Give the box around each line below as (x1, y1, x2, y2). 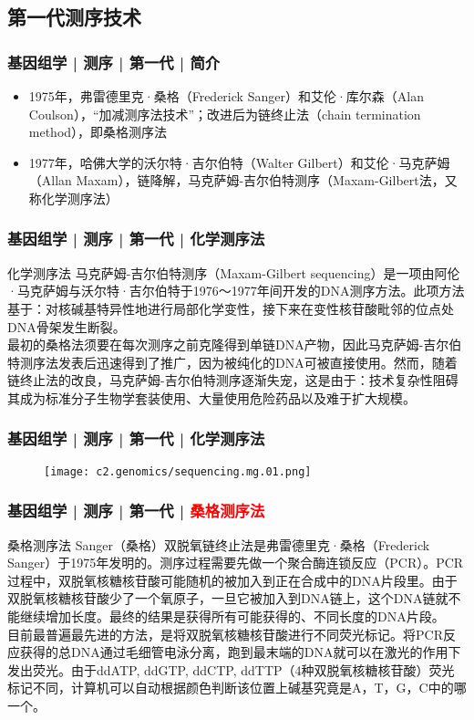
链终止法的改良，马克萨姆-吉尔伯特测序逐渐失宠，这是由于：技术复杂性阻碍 (7, 370, 459, 390)
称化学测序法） (28, 188, 118, 207)
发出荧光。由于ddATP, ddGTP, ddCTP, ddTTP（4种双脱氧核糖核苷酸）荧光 (7, 660, 455, 679)
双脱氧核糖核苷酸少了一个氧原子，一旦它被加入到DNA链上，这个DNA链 (7, 589, 436, 608)
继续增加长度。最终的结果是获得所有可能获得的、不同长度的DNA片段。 (19, 607, 445, 625)
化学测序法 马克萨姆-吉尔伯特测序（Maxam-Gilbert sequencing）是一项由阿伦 (7, 263, 460, 282)
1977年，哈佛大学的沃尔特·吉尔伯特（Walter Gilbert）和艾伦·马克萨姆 (28, 152, 450, 172)
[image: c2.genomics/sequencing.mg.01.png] (44, 464, 312, 478)
